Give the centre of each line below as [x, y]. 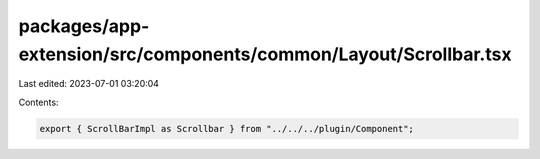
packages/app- [84, 26]
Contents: [38, 102]
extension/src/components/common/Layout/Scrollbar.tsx [265, 54]
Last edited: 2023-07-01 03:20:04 [89, 84]
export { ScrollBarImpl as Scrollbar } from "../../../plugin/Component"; [227, 128]
